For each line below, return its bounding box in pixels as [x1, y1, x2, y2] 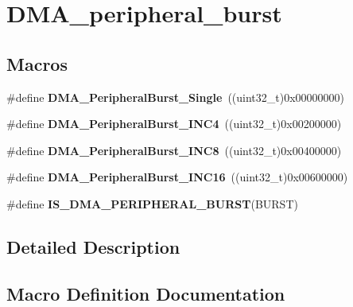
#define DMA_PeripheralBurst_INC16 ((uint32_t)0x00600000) [6, 169, 348, 185]
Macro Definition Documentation [6, 281, 285, 305]
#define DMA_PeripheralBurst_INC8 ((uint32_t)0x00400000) [6, 142, 342, 158]
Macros [6, 51, 68, 76]
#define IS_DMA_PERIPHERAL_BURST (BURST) [6, 195, 298, 212]
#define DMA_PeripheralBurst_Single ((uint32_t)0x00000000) [6, 88, 345, 105]
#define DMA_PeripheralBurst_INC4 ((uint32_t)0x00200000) [6, 115, 342, 132]
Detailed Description [6, 234, 180, 258]
